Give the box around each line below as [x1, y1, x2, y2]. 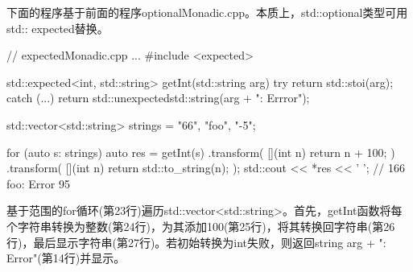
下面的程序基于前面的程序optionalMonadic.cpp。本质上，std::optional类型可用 [6, 4, 408, 20]
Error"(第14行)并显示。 [6, 249, 126, 266]
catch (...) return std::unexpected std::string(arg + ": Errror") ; [6, 89, 310, 106]
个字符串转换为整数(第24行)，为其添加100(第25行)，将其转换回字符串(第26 [6, 217, 395, 234]
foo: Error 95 [6, 175, 70, 192]
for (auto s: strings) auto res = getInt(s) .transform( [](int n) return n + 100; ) [6, 143, 395, 160]
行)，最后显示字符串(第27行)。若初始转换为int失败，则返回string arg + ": [6, 233, 386, 250]
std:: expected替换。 [6, 19, 109, 36]
